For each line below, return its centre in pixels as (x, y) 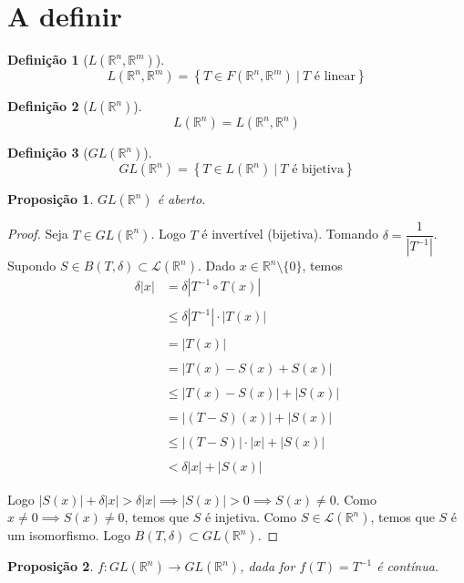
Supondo (32, 266)
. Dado (216, 266)
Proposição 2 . (51, 566)
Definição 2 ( (48, 106)
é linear (335, 77)
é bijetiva (318, 170)
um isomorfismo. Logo (69, 535)
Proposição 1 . (51, 199)
